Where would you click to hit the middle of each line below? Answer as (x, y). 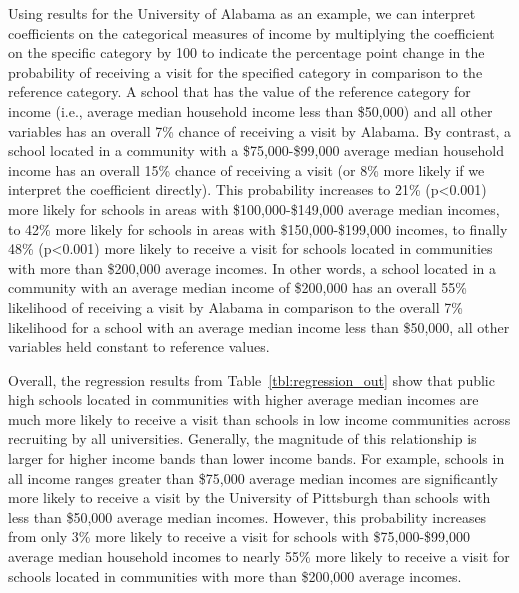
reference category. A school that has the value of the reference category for (239, 91)
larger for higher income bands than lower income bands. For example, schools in (256, 458)
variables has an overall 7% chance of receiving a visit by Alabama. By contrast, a (260, 130)
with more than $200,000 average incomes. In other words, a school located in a (252, 267)
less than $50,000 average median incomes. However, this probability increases (247, 516)
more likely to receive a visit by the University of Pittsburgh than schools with (249, 497)
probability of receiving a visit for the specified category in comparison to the (245, 71)
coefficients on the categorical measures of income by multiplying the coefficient (251, 32)
